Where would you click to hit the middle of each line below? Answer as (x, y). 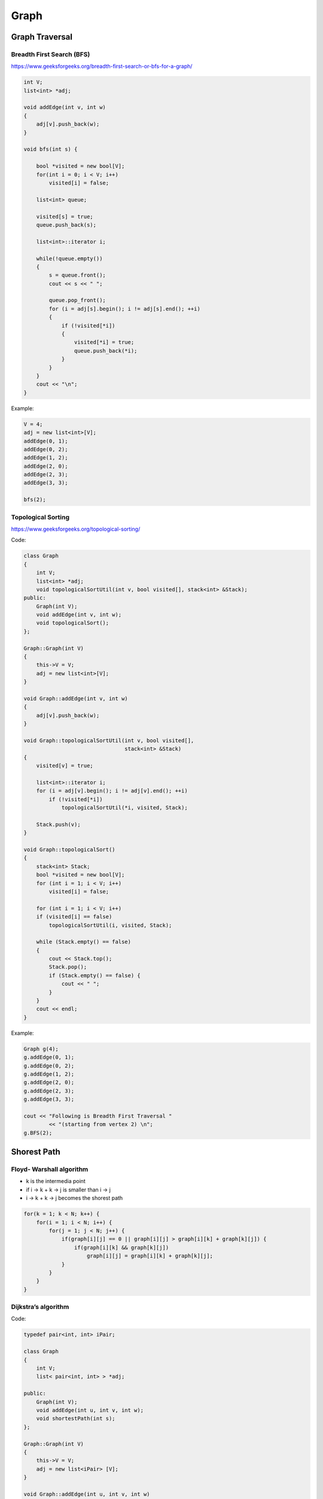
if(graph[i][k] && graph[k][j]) (121, 1247)
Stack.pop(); (68, 967)
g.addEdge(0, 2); (49, 1065)
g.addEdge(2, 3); (49, 1091)
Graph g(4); (41, 1049)
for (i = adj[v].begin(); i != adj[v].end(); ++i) (112, 791)
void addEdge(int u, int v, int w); (90, 1410)
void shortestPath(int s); (76, 1419)
